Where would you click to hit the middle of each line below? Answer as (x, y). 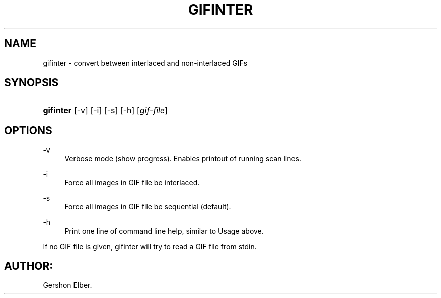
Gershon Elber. (67, 285)
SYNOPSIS (31, 83)
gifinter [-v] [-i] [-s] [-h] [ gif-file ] (105, 110)
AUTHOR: (29, 266)
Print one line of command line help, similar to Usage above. (164, 231)
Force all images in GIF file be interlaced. (132, 183)
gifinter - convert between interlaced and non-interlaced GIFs (145, 63)
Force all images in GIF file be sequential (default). (148, 207)
